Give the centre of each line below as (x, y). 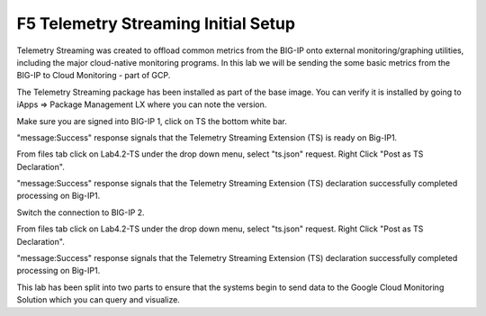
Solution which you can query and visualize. (98, 300)
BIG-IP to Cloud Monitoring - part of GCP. (94, 76)
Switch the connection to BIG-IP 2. (81, 212)
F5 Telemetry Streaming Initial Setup (156, 23)
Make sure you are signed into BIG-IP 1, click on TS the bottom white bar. (152, 121)
